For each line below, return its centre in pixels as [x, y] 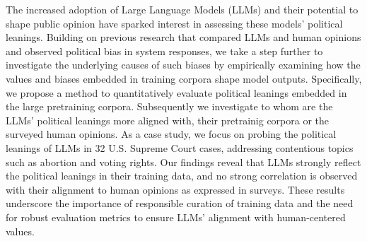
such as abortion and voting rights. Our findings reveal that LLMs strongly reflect [183, 161]
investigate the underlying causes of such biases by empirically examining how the [183, 65]
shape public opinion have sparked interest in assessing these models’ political [174, 23]
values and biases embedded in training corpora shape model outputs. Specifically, [184, 78]
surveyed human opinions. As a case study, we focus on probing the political [171, 134]
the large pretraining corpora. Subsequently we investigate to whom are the [169, 106]
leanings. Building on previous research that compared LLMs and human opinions [183, 37]
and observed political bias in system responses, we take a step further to [164, 51]
